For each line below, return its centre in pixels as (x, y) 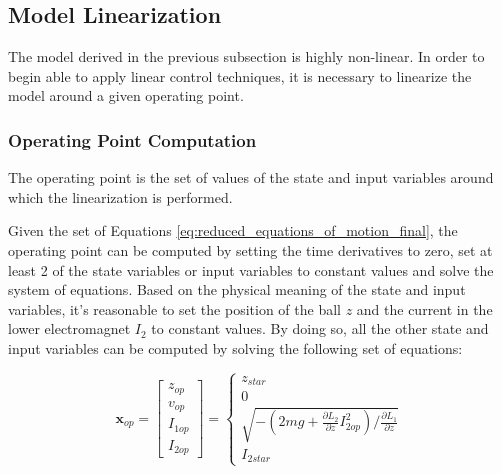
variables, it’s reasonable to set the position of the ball (174, 308)
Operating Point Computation (132, 139)
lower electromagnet (69, 328)
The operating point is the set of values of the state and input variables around (251, 177)
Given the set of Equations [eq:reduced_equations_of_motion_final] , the (233, 230)
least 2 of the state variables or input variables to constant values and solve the (251, 269)
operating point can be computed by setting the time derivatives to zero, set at (250, 249)
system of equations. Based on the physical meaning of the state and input (237, 289)
